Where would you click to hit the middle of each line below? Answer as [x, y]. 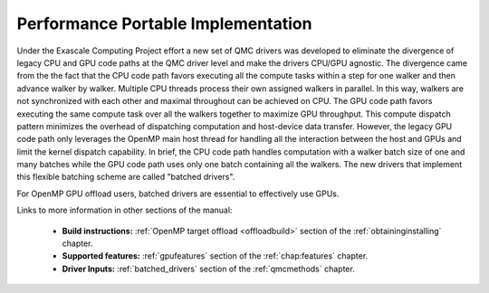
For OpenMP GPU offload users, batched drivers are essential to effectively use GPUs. [178, 194]
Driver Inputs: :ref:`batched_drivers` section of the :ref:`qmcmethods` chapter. [208, 269]
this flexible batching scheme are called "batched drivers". [126, 177]
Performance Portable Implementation [164, 24]
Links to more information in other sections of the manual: [125, 210]
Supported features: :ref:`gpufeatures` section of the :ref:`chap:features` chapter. [215, 256]
